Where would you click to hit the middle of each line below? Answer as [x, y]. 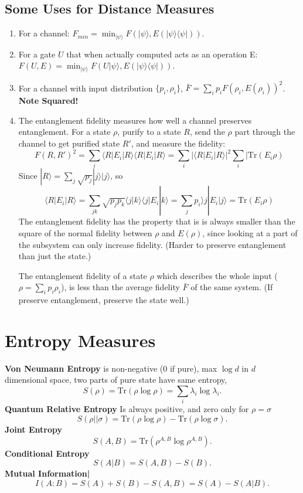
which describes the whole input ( [217, 275]
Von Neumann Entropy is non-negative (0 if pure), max [111, 368]
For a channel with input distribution [86, 88]
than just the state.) [55, 256]
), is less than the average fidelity [120, 287]
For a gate [37, 54]
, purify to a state [149, 132]
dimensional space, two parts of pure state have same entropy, [116, 380]
